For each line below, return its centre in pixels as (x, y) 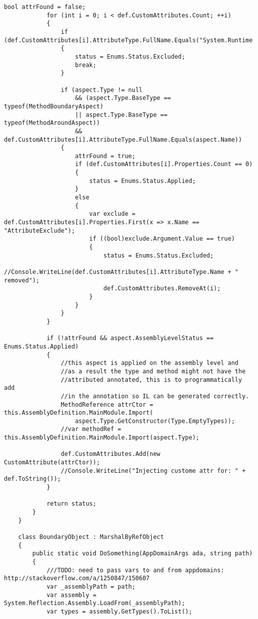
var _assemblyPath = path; (91, 586)
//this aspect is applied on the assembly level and (150, 363)
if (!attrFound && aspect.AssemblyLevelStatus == (130, 338)
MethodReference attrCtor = (107, 404)
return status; (71, 504)
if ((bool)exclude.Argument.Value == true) (162, 239)
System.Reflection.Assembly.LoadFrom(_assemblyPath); (95, 603)
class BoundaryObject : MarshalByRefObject (91, 537)
